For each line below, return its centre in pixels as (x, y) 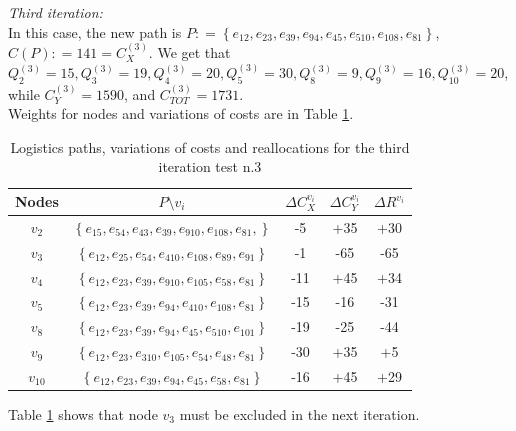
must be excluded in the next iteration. (299, 414)
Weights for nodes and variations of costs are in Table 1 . (181, 113)
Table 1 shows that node (83, 414)
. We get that (189, 52)
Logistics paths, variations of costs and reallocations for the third (210, 146)
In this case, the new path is (95, 31)
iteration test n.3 (210, 166)
